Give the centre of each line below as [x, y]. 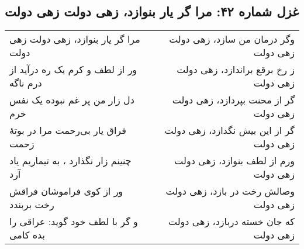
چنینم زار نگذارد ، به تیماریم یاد [70, 161]
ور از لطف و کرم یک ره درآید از [73, 70]
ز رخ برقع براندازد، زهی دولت [236, 70]
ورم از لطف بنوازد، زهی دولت [234, 161]
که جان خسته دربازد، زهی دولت [231, 222]
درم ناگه [26, 83]
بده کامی [27, 235]
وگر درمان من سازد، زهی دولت [232, 39]
